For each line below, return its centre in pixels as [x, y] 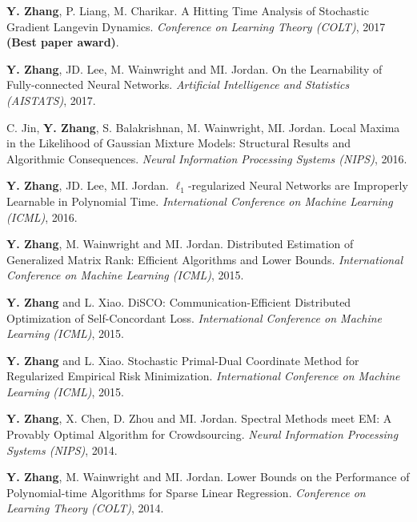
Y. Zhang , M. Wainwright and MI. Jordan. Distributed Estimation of [180, 244]
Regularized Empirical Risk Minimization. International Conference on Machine [203, 376]
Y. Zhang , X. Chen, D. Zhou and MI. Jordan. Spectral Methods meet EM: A [199, 418]
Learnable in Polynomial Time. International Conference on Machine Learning [200, 201]
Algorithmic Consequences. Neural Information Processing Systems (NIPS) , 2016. [207, 158]
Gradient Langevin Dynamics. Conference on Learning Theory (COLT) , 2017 [196, 26]
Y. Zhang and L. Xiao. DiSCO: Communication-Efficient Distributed [179, 301]
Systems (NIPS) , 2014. [62, 450]
